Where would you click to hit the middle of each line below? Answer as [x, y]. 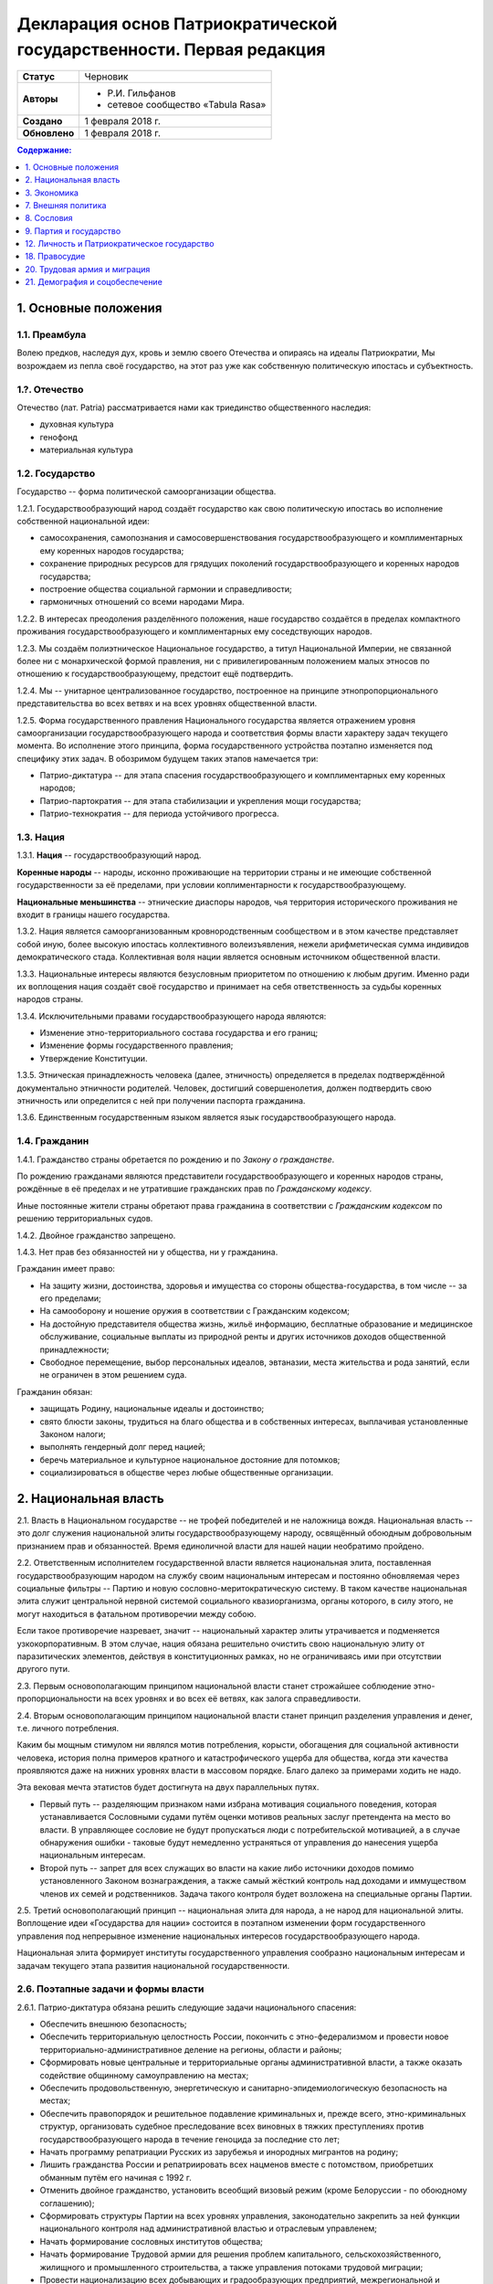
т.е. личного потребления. [68, 1728]
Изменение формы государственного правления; [136, 1045]
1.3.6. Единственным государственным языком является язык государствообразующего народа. [206, 1117]
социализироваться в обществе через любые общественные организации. [187, 1473]
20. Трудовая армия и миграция [88, 269]
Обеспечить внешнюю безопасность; [113, 2025]
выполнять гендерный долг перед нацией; [122, 1447]
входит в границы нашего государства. [94, 915]
